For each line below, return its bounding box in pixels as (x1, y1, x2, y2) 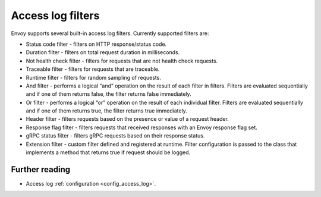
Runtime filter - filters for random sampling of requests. (26, 74, 162, 81)
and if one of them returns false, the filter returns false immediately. (26, 90, 191, 98)
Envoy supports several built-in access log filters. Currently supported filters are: (11, 30, 209, 37)
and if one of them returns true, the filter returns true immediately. (26, 107, 187, 114)
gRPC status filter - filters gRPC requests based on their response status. (26, 132, 205, 139)
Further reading (11, 164, 71, 174)
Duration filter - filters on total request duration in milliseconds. (26, 49, 180, 56)
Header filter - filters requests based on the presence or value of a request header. (26, 115, 229, 123)
